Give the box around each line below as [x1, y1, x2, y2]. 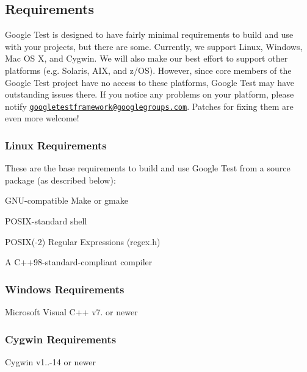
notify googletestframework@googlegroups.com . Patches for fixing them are [5, 99, 294, 112]
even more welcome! [5, 112, 79, 124]
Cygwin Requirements [5, 331, 117, 346]
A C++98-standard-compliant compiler [5, 256, 153, 268]
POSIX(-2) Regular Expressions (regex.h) [5, 235, 161, 248]
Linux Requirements [5, 137, 107, 152]
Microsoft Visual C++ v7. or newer [5, 306, 138, 318]
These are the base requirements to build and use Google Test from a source [5, 162, 291, 174]
